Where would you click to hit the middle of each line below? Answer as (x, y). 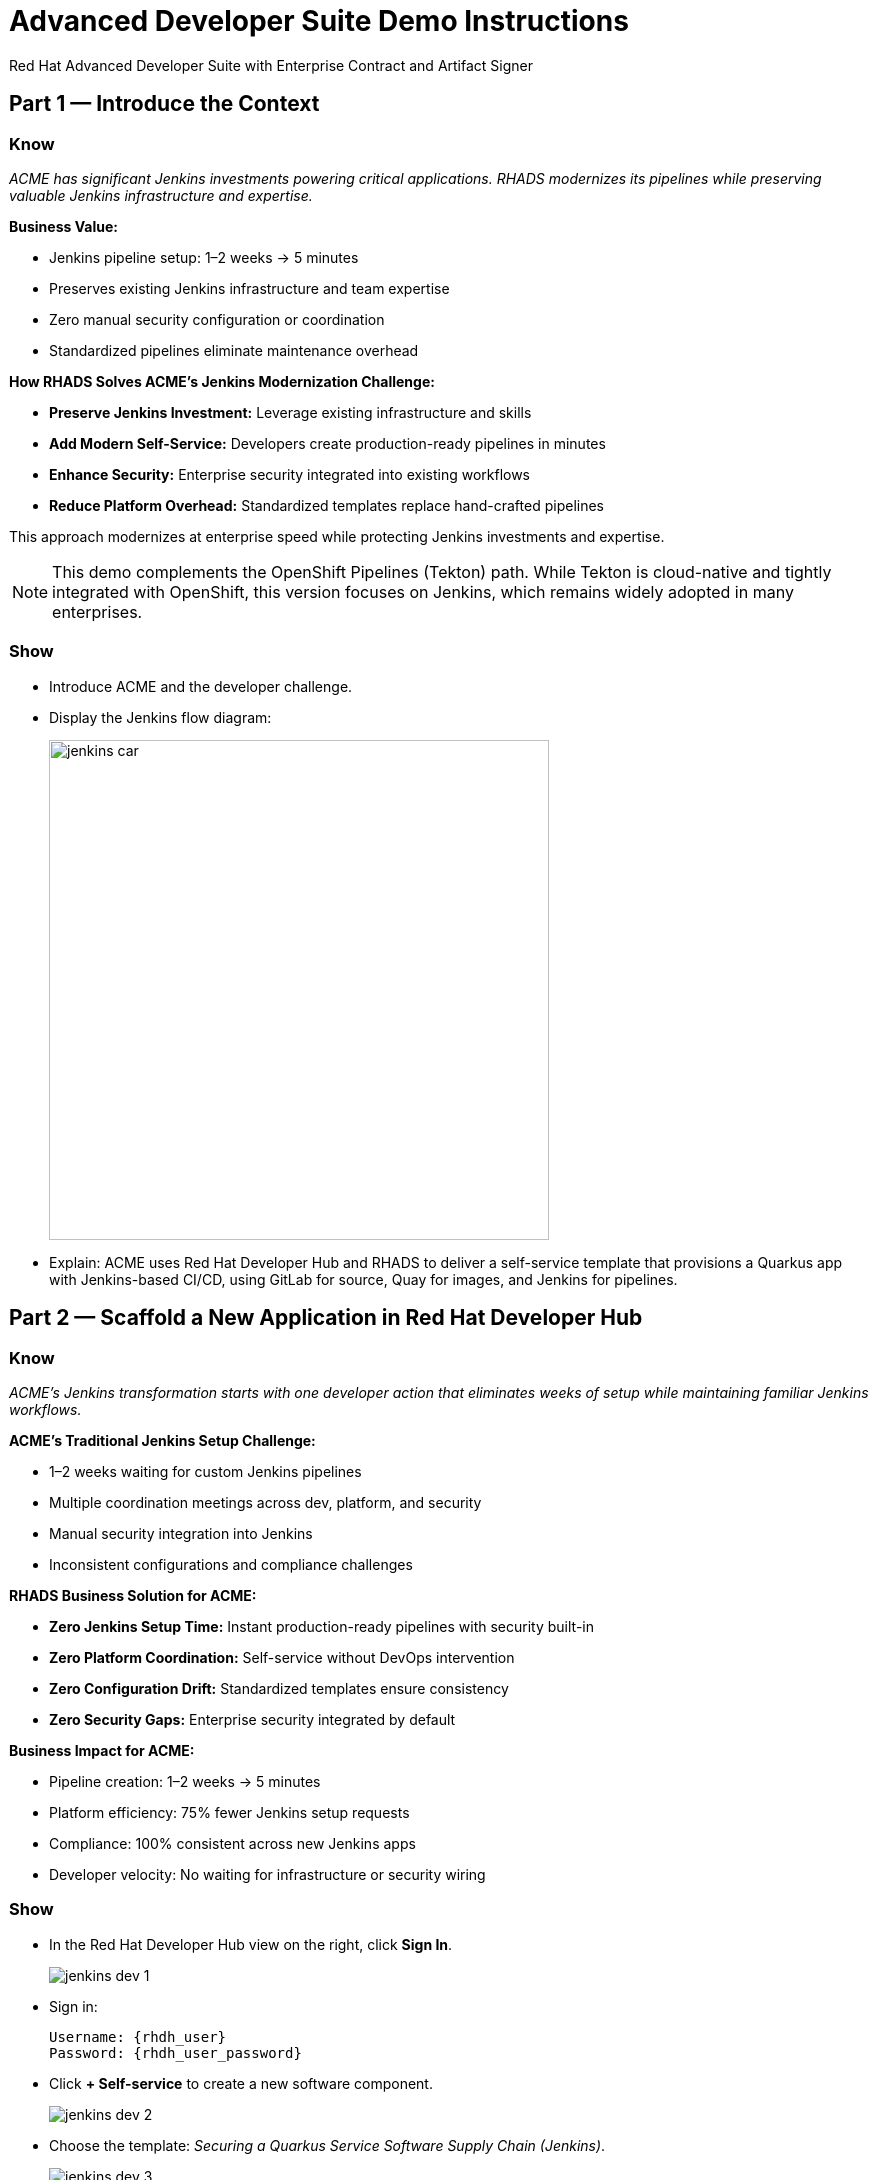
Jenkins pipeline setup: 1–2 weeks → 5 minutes (204, 257)
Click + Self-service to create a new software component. (241, 2083)
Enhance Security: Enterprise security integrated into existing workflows (290, 474)
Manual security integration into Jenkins (181, 1533)
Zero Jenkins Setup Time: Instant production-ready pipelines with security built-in (321, 1626)
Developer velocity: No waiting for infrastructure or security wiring (267, 1874)
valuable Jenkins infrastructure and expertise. (161, 195)
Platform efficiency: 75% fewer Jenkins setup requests (229, 1812)
